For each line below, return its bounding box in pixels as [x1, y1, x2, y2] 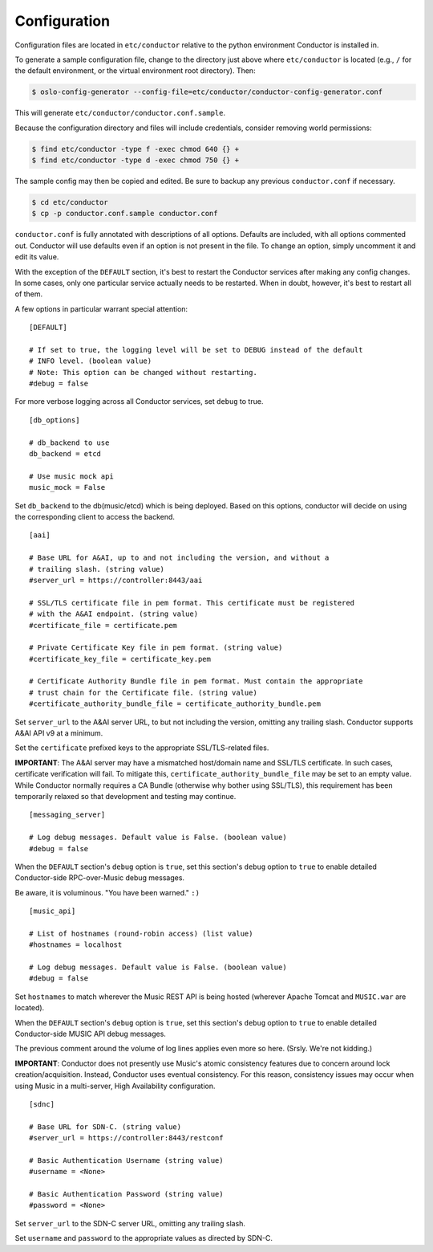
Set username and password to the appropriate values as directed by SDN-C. [14, 1234, 273, 1243]
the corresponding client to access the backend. [14, 512, 176, 521]
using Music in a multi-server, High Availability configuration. [14, 1081, 216, 1091]
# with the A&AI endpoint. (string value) [29, 610, 199, 618]
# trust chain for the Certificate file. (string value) [29, 687, 258, 697]
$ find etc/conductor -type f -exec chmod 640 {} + [31, 145, 240, 153]
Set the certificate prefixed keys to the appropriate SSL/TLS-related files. [14, 743, 269, 752]
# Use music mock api [29, 471, 114, 481]
